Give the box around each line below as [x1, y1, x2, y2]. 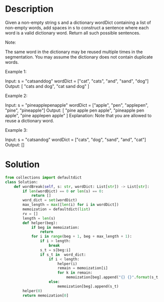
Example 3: [5, 127, 28, 133]
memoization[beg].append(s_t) [57, 284, 119, 289]
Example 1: [5, 68, 27, 74]
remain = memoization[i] [57, 266, 108, 271]
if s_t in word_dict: [40, 252, 86, 257]
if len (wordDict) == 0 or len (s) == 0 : [22, 189, 104, 194]
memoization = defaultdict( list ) [22, 207, 91, 212]
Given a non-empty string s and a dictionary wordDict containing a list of [5, 20, 151, 25]
